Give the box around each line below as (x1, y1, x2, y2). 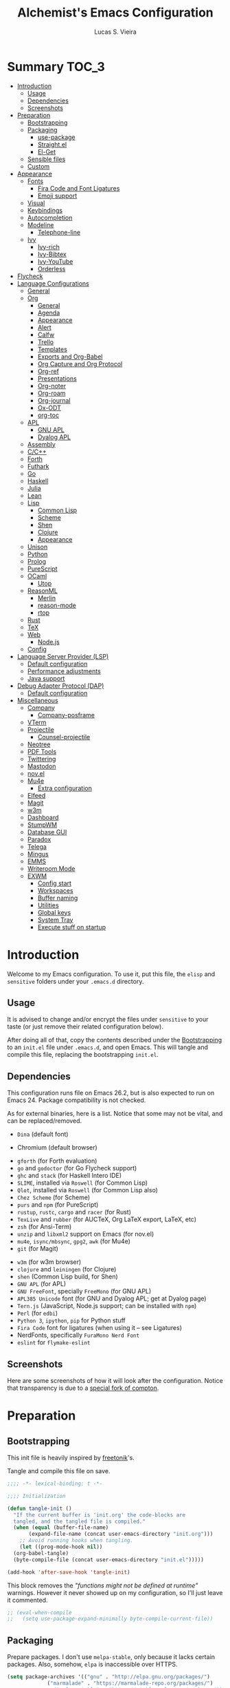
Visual (27, 198, 45, 207)
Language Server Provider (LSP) (16, 652, 109, 660)
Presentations (37, 374, 77, 383)
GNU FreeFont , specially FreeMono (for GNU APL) (16, 1287, 152, 1296)
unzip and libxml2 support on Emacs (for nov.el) (16, 1230, 154, 1238)
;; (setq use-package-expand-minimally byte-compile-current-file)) (7, 1616, 214, 1623)
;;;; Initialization (7, 1492, 67, 1499)
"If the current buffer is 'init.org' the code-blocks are (13, 1511, 186, 1519)
